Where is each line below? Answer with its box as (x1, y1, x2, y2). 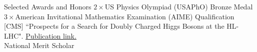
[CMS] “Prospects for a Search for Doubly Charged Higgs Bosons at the (4, 21, 224, 31)
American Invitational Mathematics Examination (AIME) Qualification (15, 11, 234, 21)
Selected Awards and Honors (4, 1, 91, 11)
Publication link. (25, 30, 76, 41)
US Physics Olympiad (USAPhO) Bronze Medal (104, 1, 253, 11)
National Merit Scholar (4, 40, 74, 51)
